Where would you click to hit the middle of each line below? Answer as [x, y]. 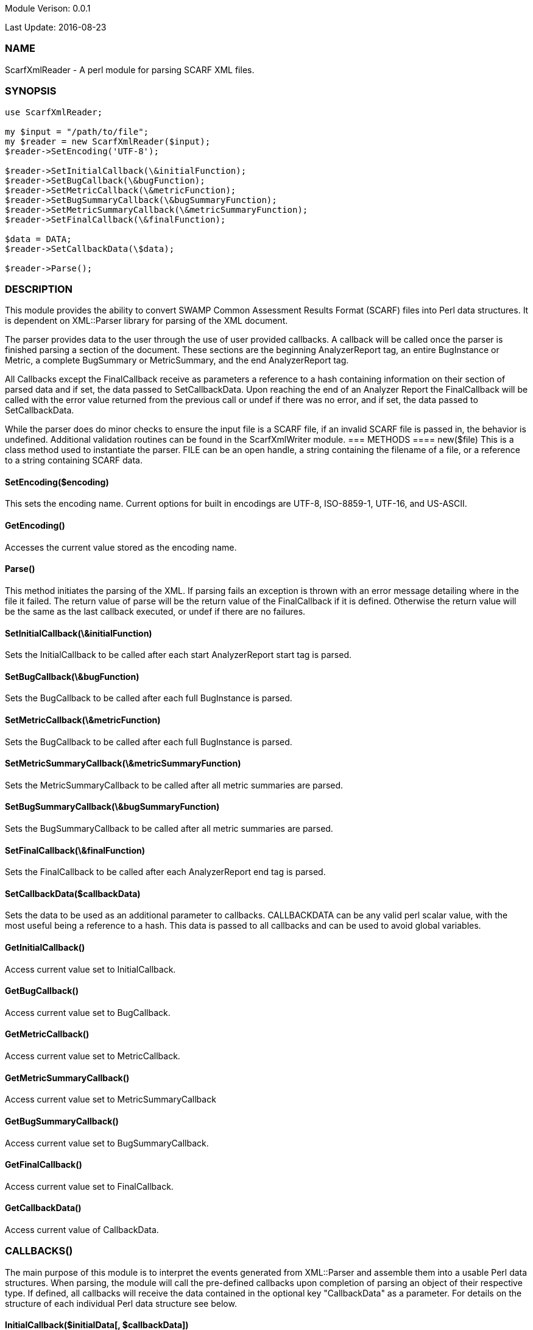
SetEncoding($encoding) [57, 482]
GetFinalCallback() [44, 1165]
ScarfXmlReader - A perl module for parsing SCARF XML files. [130, 70]
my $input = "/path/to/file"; [77, 131]
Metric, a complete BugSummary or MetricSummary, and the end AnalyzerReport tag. [177, 360]
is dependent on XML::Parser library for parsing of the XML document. [146, 321]
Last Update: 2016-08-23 [56, 27]
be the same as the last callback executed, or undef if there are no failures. [155, 611]
